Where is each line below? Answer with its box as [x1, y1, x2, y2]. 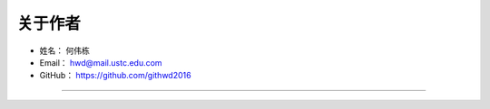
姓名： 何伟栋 [39, 45, 90, 56]
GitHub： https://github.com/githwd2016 [39, 70, 191, 81]
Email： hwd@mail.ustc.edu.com [39, 57, 162, 68]
